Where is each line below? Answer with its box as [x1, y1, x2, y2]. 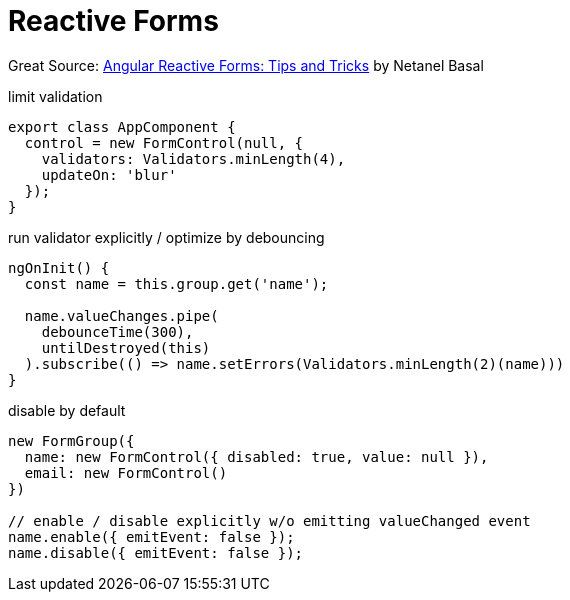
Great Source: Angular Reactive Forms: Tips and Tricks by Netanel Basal [8, 56, 484, 74]
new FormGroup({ [8, 432, 135, 449]
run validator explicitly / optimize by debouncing [8, 228, 325, 246]
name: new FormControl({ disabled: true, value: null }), [24, 448, 489, 465]
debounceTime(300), [41, 323, 194, 340]
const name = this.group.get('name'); [24, 275, 329, 292]
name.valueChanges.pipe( [24, 307, 219, 324]
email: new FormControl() [24, 464, 228, 481]
